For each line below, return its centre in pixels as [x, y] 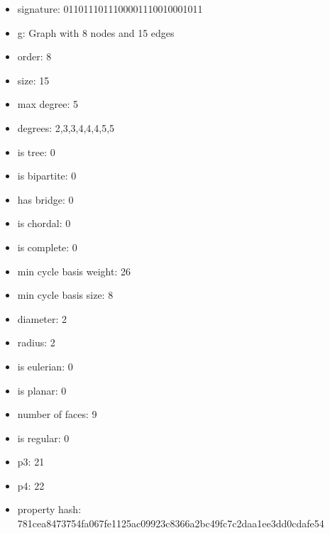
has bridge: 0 [45, 199]
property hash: [49, 509]
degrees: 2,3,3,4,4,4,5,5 [66, 127]
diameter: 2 [42, 318]
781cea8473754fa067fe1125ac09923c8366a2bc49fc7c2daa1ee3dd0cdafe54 [171, 523]
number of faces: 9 [57, 414]
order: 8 [34, 56]
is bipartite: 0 [47, 176]
